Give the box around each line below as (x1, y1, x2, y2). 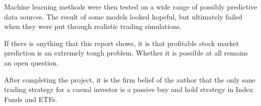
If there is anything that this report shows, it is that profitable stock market (4, 37, 239, 48)
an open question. (4, 57, 59, 67)
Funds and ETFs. (4, 93, 57, 104)
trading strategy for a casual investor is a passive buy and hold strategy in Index (4, 84, 253, 94)
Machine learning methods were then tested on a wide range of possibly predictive (4, 1, 257, 11)
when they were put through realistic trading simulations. (4, 21, 182, 31)
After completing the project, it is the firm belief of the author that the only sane (4, 74, 255, 84)
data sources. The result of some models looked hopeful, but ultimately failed (4, 11, 242, 21)
